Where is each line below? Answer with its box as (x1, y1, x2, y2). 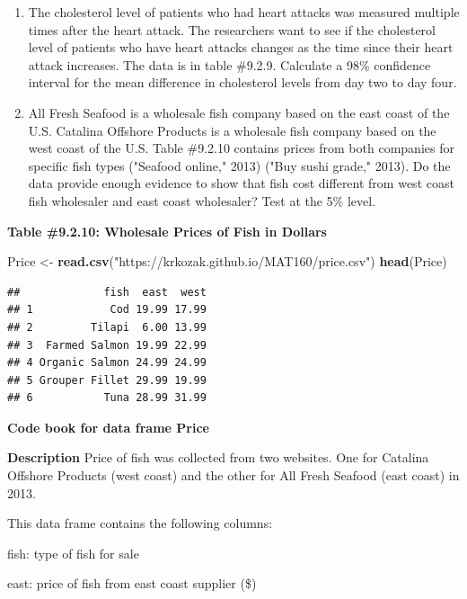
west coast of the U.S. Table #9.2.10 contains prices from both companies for (28, 139, 454, 157)
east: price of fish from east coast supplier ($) (7, 574, 257, 593)
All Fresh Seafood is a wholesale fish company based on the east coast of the (28, 103, 450, 121)
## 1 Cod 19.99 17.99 (7, 303, 207, 317)
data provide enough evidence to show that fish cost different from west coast (28, 174, 454, 192)
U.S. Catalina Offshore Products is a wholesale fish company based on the (28, 121, 436, 139)
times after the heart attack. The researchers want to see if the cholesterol (28, 20, 436, 39)
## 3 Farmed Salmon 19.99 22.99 (7, 338, 207, 352)
